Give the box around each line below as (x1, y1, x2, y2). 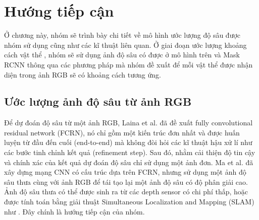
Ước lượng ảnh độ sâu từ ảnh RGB (4, 94, 192, 109)
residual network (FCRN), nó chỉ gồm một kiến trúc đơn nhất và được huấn (4, 127, 240, 137)
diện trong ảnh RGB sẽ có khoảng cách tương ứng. (4, 69, 161, 80)
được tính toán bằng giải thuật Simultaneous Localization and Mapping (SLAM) (4, 196, 254, 207)
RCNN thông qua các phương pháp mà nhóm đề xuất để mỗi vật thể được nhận (4, 59, 253, 69)
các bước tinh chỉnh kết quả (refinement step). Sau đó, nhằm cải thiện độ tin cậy (4, 147, 255, 158)
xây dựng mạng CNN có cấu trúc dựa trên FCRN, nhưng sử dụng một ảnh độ (4, 167, 246, 177)
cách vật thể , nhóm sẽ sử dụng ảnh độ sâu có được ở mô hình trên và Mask (4, 49, 240, 60)
